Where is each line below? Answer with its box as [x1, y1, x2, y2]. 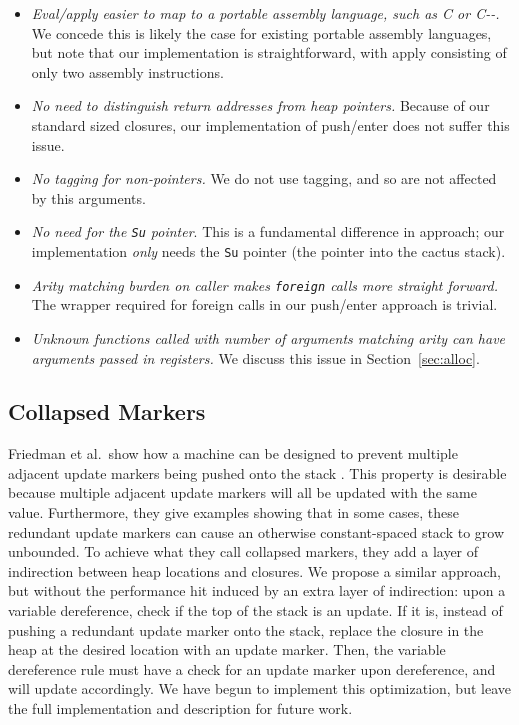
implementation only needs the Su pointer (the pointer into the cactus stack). [31, 241, 506, 261]
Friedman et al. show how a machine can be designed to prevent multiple [8, 443, 458, 464]
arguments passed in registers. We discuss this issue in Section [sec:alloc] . [31, 347, 480, 368]
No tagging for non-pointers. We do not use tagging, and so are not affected [31, 168, 497, 189]
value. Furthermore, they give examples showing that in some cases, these [8, 502, 460, 523]
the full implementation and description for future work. [8, 698, 353, 719]
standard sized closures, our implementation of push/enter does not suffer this [31, 114, 510, 135]
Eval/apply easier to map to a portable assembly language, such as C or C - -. [31, 3, 500, 23]
